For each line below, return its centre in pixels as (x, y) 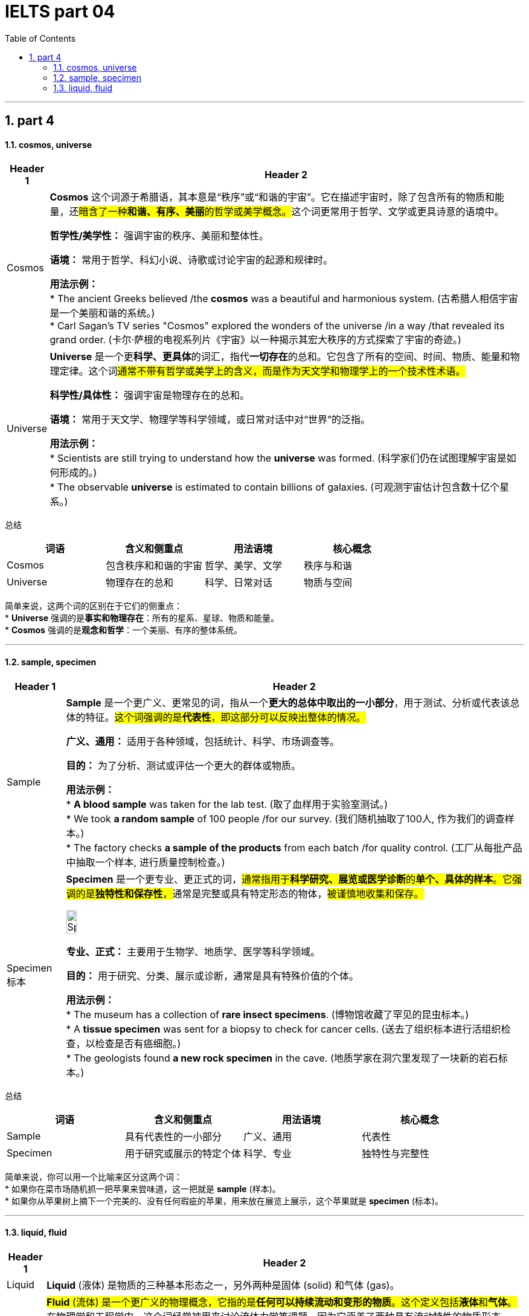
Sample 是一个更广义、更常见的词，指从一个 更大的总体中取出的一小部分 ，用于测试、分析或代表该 (288, 702)
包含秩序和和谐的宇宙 (154, 566)
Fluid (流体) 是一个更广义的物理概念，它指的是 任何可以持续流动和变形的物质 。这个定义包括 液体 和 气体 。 (282, 1302)
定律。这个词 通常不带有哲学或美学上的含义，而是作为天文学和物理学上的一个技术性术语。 (262, 371)
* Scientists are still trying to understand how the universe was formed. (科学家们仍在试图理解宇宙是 (278, 458)
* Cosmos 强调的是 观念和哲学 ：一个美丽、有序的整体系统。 (123, 630)
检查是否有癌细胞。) (138, 1043)
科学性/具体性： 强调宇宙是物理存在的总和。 (150, 395)
